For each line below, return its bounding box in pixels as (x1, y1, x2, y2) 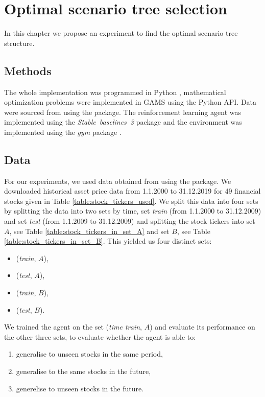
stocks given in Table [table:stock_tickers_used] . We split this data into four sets (4, 195, 258, 206)
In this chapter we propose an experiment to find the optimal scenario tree (4, 28, 238, 38)
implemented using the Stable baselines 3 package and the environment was (4, 116, 242, 127)
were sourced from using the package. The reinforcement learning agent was (4, 106, 241, 117)
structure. (4, 37, 35, 48)
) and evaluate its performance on (150, 321, 255, 332)
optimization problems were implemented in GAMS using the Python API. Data (4, 97, 257, 107)
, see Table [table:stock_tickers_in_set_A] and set (9, 225, 170, 236)
